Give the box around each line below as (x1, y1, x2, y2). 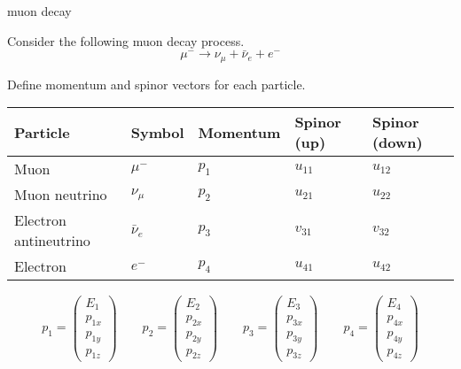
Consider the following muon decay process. (7, 31, 245, 50)
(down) (371, 132, 423, 153)
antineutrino (14, 230, 90, 251)
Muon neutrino (14, 184, 107, 205)
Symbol (130, 121, 184, 142)
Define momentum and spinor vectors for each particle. (7, 74, 306, 93)
